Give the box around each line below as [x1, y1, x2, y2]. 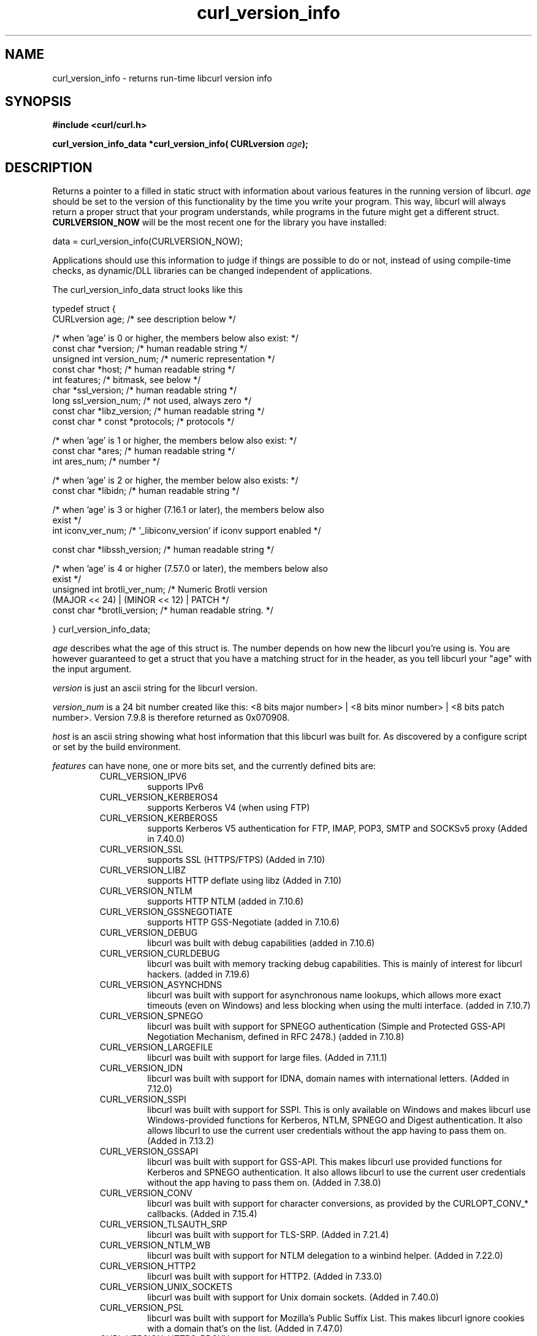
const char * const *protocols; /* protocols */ [52, 416, 235, 427]
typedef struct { [52, 303, 116, 314]
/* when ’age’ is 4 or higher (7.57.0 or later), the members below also [52, 563, 328, 574]
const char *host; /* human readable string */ [52, 364, 235, 375]
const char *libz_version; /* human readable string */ [52, 406, 265, 417]
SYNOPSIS [5, 94, 72, 110]
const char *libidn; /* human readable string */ [52, 485, 240, 496]
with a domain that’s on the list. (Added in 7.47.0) [147, 1323, 343, 1334]
